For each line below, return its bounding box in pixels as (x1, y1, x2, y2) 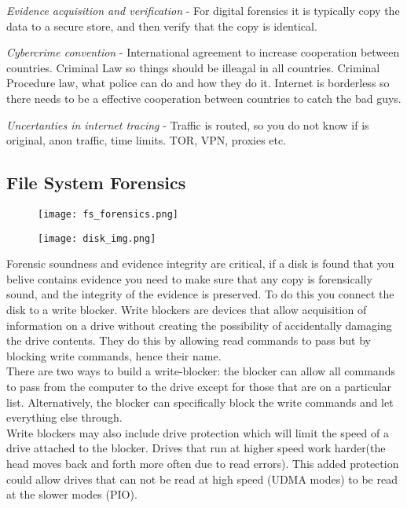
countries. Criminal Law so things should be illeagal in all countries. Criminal (6, 59, 380, 75)
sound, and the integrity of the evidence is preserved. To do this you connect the (6, 286, 394, 302)
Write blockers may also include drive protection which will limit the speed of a (6, 424, 389, 440)
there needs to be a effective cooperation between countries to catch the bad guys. (6, 90, 401, 106)
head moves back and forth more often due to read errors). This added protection (6, 455, 399, 471)
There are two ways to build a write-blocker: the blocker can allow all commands (6, 363, 395, 379)
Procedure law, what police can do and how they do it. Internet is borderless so (6, 75, 390, 91)
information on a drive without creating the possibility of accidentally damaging (6, 316, 392, 333)
